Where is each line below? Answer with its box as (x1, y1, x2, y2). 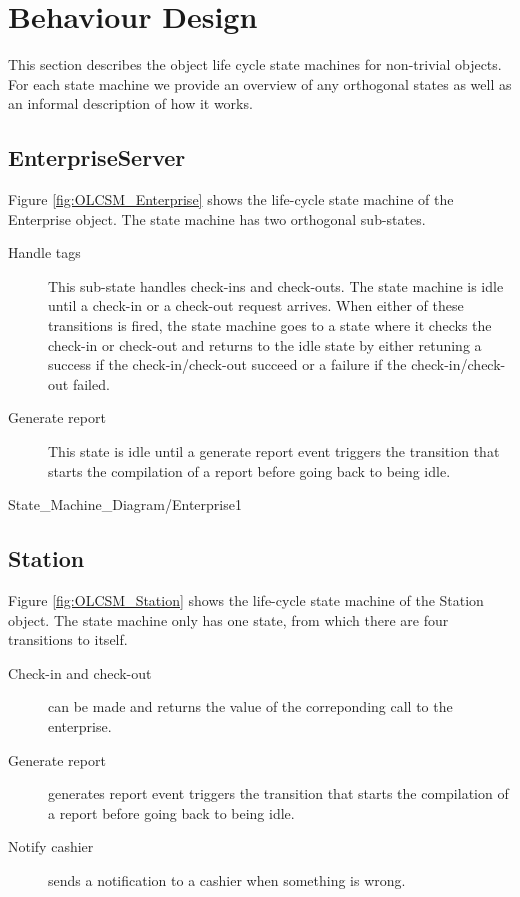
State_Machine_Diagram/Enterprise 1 (8, 494, 242, 515)
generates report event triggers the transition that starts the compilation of (48, 783, 509, 804)
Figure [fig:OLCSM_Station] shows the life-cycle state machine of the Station (8, 590, 484, 611)
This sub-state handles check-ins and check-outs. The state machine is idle (48, 275, 504, 296)
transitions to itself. (8, 629, 128, 650)
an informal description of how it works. (8, 93, 253, 114)
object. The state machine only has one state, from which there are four (8, 609, 449, 630)
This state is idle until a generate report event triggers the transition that (48, 441, 500, 462)
